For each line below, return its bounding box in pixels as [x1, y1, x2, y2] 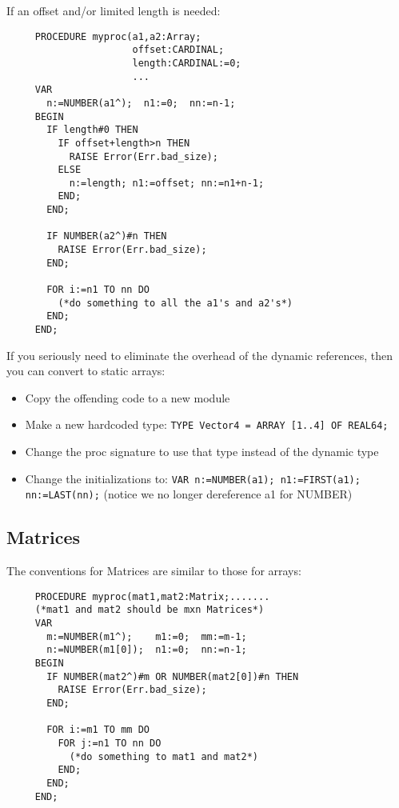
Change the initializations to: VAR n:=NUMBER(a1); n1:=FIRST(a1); [25, 470, 361, 486]
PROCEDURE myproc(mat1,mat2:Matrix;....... [34, 590, 270, 602]
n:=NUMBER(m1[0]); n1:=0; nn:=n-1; [46, 644, 247, 656]
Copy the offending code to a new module [25, 389, 230, 406]
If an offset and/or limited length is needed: [6, 2, 221, 18]
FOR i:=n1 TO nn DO [46, 284, 150, 296]
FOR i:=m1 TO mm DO [46, 724, 150, 736]
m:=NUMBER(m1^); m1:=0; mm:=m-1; [46, 630, 247, 642]
